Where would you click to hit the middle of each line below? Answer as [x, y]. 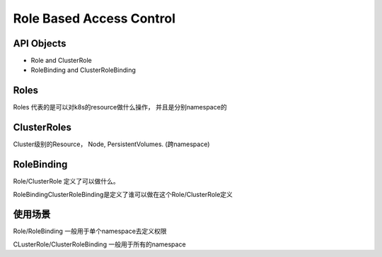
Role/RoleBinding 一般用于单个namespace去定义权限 [90, 231]
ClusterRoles [42, 127]
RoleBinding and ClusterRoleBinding [83, 70]
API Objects [40, 43]
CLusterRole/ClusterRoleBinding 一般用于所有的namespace [100, 244]
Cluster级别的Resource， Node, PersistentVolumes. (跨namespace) [111, 144]
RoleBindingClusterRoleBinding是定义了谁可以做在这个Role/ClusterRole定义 [123, 194]
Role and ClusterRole [61, 61]
